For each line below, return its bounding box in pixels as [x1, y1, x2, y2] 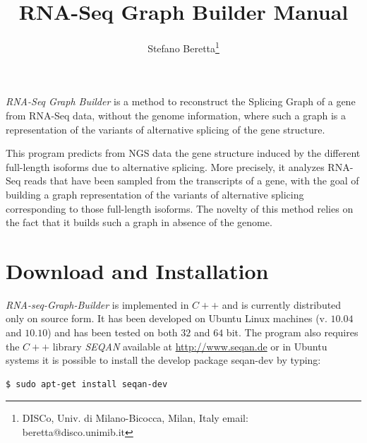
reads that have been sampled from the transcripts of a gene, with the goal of [24, 173, 359, 188]
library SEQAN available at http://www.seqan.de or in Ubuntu [52, 338, 327, 353]
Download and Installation [6, 256, 269, 285]
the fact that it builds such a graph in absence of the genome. [6, 215, 272, 230]
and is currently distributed [222, 297, 342, 312]
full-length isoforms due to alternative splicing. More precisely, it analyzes [6, 159, 325, 174]
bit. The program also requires [226, 325, 359, 340]
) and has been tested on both [47, 325, 178, 340]
